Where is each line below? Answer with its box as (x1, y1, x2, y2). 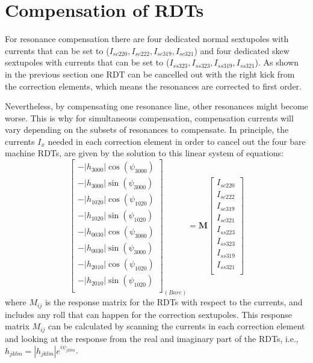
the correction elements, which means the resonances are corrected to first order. (5, 79, 302, 92)
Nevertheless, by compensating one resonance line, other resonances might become (5, 100, 308, 112)
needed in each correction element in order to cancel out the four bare (48, 135, 306, 147)
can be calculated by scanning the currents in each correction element (48, 320, 305, 332)
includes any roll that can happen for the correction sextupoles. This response (5, 308, 293, 320)
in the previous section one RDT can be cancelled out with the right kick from (5, 67, 295, 80)
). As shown (255, 56, 299, 69)
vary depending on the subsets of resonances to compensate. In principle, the (5, 123, 289, 136)
